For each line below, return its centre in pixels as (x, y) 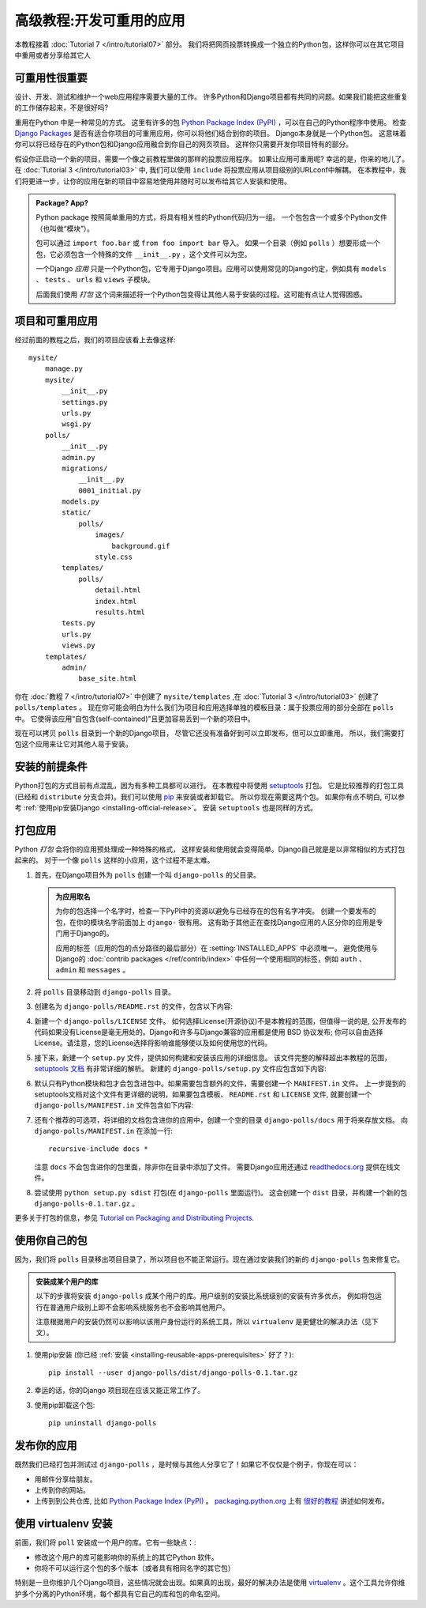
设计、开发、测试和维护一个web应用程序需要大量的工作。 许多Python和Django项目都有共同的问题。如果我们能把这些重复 (211, 96)
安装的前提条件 (51, 767)
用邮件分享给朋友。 (65, 1479)
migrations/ (85, 468)
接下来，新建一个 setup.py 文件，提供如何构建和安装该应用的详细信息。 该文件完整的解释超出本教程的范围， (213, 1057)
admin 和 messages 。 (93, 970)
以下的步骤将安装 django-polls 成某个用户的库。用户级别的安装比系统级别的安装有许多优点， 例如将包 (205, 1296)
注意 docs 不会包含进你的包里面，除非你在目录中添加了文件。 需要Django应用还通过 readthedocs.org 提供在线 (214, 1167)
